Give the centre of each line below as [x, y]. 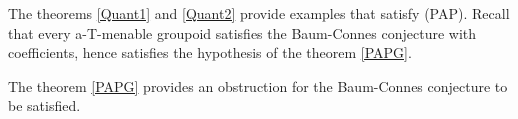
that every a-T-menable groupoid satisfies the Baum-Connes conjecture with [242, 32]
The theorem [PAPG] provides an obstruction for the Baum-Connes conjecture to [258, 85]
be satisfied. [44, 105]
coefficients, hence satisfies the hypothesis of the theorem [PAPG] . [210, 52]
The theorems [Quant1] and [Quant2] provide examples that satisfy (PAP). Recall [259, 13]
